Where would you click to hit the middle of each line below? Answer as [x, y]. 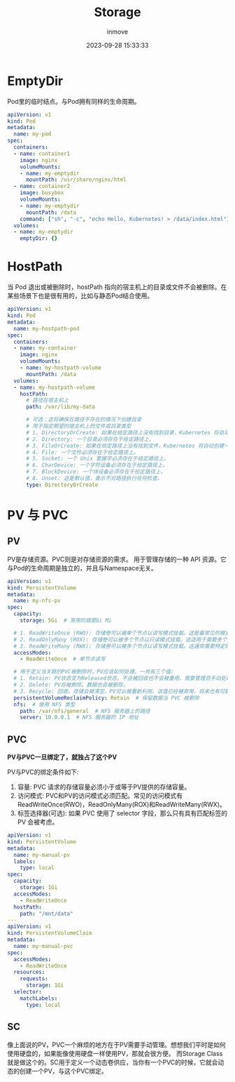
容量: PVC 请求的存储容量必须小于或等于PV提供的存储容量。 [104, 787]
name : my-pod [33, 134]
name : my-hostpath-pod [47, 328]
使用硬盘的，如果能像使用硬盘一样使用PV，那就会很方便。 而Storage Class [115, 1053]
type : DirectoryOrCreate [62, 485]
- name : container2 [42, 187]
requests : [34, 979]
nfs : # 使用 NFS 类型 [44, 704]
